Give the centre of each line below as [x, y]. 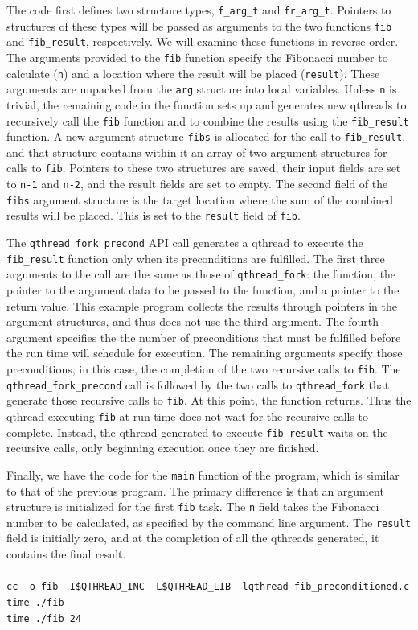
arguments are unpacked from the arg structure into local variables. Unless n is [202, 89]
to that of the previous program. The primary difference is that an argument [195, 490]
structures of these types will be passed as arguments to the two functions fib [199, 25]
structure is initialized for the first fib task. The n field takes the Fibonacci [193, 506]
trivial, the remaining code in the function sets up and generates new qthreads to [207, 104]
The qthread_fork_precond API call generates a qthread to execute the [185, 243]
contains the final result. [66, 554]
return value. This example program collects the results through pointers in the [202, 305]
